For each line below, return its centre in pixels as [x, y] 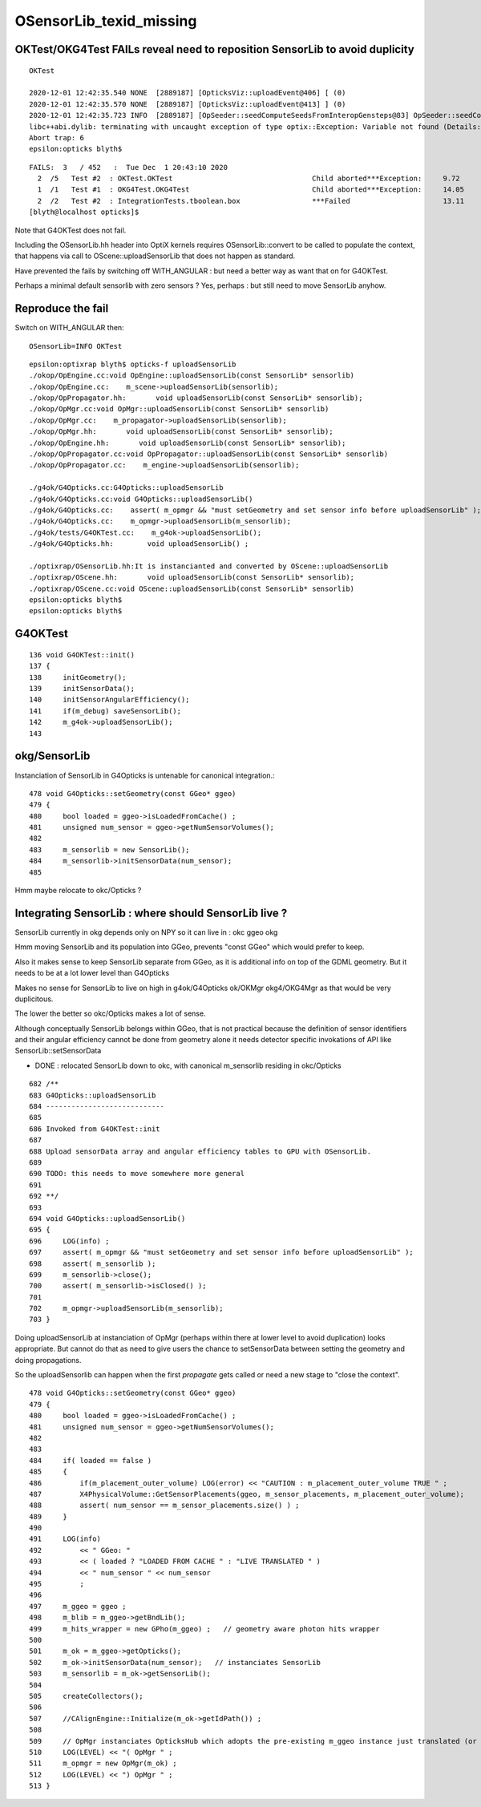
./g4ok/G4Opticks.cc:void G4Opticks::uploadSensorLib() [141, 499]
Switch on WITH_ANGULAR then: [69, 328]
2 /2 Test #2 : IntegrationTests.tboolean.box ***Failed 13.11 [251, 201]
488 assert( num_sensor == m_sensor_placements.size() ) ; [164, 1506]
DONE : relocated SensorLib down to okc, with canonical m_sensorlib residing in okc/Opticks [188, 1065]
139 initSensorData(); [82, 689]
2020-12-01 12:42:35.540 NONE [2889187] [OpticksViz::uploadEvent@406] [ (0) [188, 93]
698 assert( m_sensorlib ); [93, 1263]
